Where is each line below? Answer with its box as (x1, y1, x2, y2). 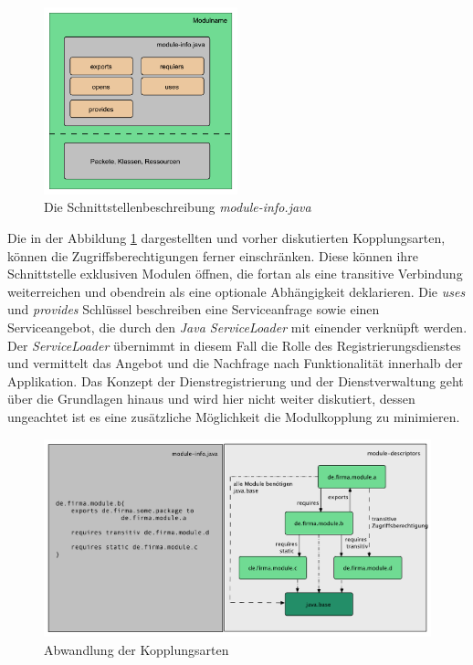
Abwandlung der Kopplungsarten (44, 639, 229, 659)
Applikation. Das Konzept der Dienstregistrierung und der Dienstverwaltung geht (7, 371, 464, 390)
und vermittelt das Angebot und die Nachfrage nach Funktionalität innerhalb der (7, 354, 463, 373)
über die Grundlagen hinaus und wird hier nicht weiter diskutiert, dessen (7, 389, 415, 408)
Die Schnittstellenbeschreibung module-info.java (44, 197, 311, 216)
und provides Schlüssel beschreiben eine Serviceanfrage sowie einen (7, 300, 380, 319)
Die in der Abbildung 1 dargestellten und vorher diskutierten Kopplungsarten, (7, 227, 446, 247)
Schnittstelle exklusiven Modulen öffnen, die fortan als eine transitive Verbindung (7, 264, 463, 283)
